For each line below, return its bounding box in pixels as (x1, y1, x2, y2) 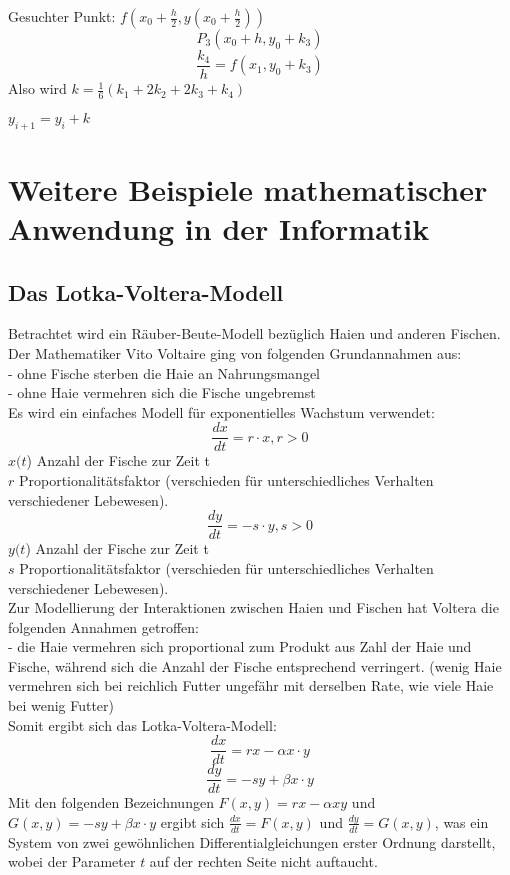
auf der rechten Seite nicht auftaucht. (149, 851, 378, 872)
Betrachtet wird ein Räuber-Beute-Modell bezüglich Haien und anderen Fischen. (8, 323, 501, 344)
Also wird (8, 78, 67, 99)
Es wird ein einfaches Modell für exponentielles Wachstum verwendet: (8, 401, 435, 422)
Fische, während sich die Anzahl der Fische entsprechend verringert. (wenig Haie (8, 655, 502, 676)
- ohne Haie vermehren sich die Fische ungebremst (8, 382, 316, 403)
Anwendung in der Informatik (8, 208, 430, 249)
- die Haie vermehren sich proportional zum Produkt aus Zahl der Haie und (8, 636, 472, 657)
